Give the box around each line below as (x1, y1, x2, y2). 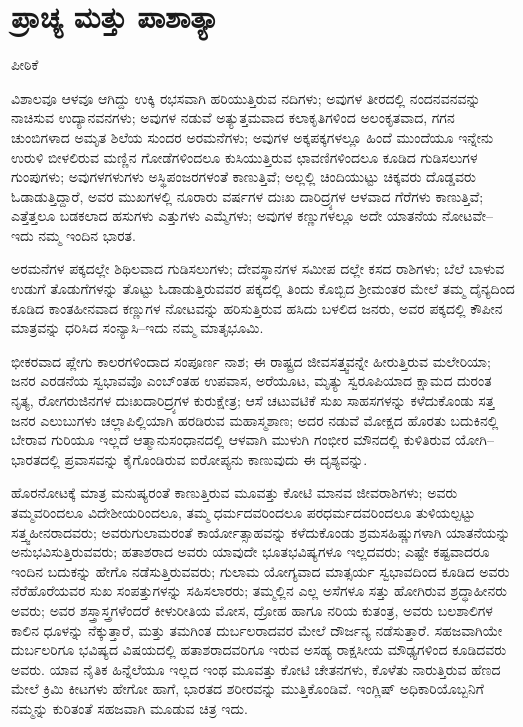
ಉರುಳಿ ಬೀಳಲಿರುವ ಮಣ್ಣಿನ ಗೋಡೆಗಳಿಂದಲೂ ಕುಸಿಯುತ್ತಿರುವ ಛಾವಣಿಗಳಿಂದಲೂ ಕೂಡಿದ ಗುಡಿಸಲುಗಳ (11, 146, 478, 167)
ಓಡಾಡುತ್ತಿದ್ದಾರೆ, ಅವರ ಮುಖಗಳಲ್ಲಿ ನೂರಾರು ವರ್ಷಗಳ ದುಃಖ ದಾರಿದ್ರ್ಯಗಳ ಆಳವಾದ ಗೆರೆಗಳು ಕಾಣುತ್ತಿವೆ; (11, 185, 484, 206)
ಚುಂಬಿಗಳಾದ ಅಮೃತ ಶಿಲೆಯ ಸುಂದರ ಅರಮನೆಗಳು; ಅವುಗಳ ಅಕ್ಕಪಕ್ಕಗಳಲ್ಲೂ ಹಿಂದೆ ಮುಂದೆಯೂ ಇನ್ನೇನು (11, 126, 494, 147)
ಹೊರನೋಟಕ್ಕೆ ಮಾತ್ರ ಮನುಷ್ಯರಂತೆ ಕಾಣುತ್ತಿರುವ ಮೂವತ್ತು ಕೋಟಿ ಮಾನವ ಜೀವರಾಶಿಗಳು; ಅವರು (11, 482, 458, 503)
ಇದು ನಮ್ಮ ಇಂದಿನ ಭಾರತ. (11, 224, 136, 245)
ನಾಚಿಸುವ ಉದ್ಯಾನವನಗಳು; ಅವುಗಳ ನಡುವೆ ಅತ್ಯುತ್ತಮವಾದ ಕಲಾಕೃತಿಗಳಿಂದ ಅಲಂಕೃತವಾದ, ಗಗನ (11, 107, 455, 128)
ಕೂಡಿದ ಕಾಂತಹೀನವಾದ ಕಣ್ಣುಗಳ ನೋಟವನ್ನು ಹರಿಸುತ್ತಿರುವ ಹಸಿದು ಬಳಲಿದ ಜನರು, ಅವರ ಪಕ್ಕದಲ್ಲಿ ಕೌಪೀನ (11, 297, 503, 318)
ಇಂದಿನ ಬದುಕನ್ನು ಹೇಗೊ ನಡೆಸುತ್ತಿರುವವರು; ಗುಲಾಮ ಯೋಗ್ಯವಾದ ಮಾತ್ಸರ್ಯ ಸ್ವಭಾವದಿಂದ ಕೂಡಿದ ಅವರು (11, 560, 510, 581)
